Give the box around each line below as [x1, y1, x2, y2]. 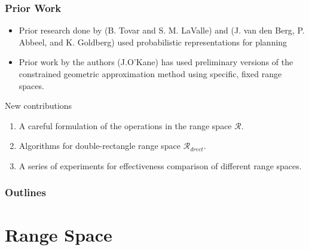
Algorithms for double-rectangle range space [19, 139, 180, 152]
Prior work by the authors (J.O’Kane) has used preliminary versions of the [19, 56, 293, 68]
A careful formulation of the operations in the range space [19, 119, 232, 132]
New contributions [5, 99, 72, 112]
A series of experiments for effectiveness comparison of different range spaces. [19, 159, 302, 172]
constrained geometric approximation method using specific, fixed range [19, 68, 282, 80]
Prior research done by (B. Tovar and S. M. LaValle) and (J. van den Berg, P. [19, 24, 305, 36]
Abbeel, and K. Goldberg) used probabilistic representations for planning [19, 35, 287, 48]
